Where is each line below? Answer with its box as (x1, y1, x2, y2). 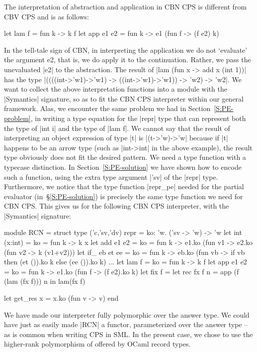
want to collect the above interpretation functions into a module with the (4, 84, 227, 94)
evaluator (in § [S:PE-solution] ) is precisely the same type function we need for (4, 191, 243, 201)
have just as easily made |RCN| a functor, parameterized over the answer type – (4, 319, 248, 330)
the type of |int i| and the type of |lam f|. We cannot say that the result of (4, 122, 230, 133)
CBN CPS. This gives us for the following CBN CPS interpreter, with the (4, 201, 229, 211)
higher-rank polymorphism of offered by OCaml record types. (4, 339, 191, 349)
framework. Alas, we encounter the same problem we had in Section (4, 103, 211, 114)
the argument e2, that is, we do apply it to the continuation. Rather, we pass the (4, 54, 251, 65)
